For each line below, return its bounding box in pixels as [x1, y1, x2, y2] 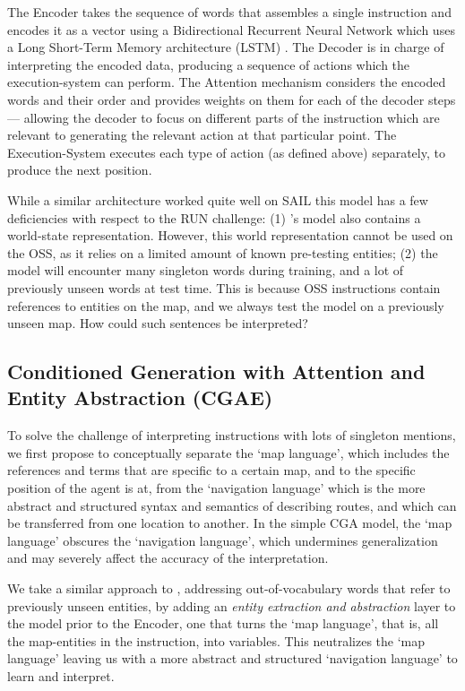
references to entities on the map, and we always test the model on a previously [7, 296, 444, 315]
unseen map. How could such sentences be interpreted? [7, 314, 308, 333]
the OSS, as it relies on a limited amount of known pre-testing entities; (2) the [7, 243, 438, 262]
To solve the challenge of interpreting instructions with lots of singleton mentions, [7, 426, 456, 445]
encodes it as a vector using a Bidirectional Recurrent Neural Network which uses [7, 20, 455, 39]
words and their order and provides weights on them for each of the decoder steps [7, 90, 456, 108]
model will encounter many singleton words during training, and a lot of [7, 261, 404, 280]
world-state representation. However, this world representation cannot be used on [7, 226, 453, 245]
